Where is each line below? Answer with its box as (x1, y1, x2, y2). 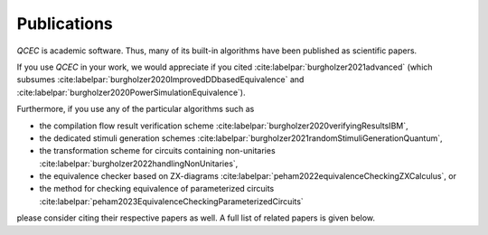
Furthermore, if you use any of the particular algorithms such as (16, 104, 255, 115)
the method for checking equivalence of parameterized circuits (39, 183, 275, 194)
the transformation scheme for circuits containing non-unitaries (39, 146, 276, 156)
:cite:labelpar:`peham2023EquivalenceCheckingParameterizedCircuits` (39, 195, 305, 207)
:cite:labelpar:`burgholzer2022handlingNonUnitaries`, (39, 158, 239, 169)
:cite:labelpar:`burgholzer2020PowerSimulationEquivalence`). (16, 87, 246, 98)
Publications (16, 14, 113, 33)
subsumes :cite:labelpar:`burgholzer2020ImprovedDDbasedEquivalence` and (16, 74, 305, 85)
